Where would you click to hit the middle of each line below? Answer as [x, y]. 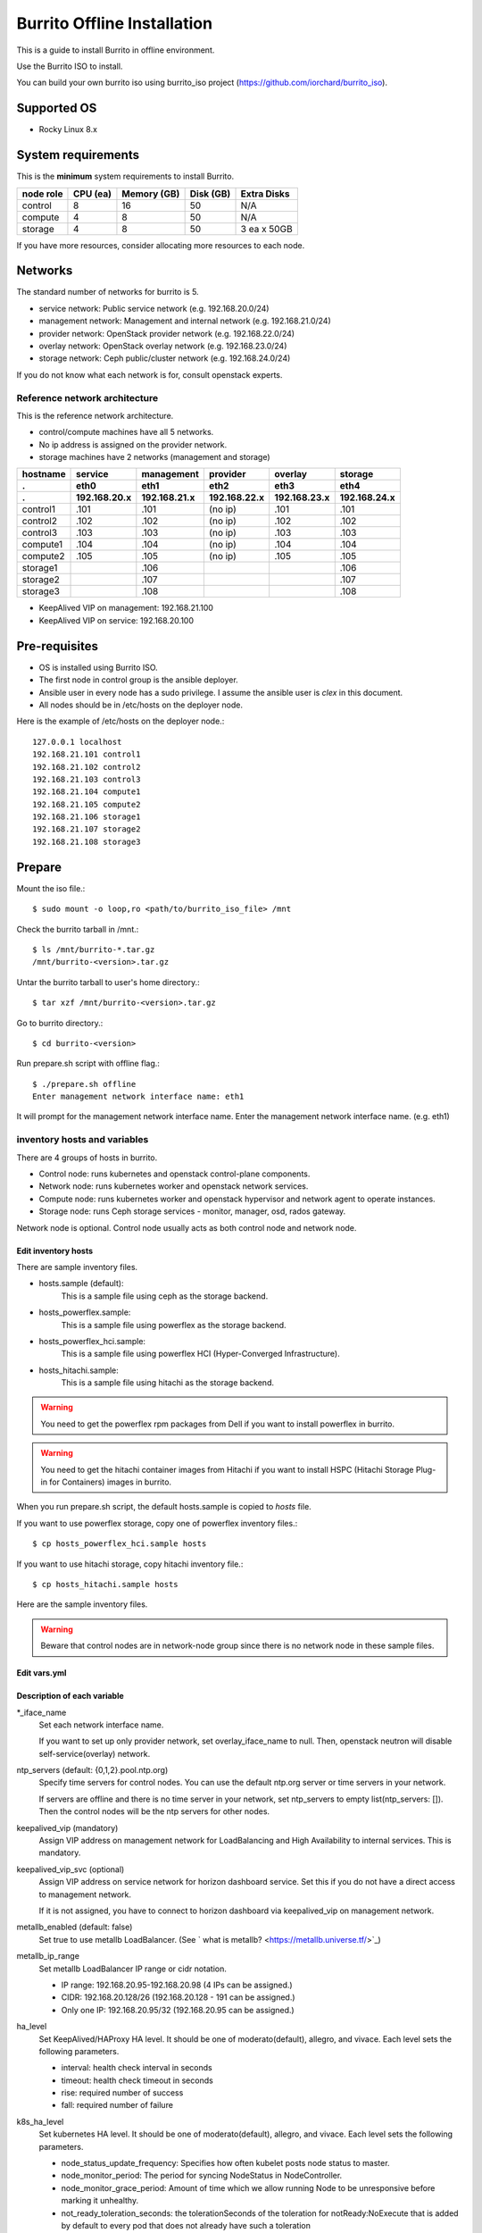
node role [42, 194]
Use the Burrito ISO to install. [70, 66]
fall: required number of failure [117, 2105]
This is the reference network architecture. [95, 415]
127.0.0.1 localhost [77, 742]
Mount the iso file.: [51, 888]
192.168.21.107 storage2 [87, 829]
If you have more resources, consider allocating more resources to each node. [161, 245]
